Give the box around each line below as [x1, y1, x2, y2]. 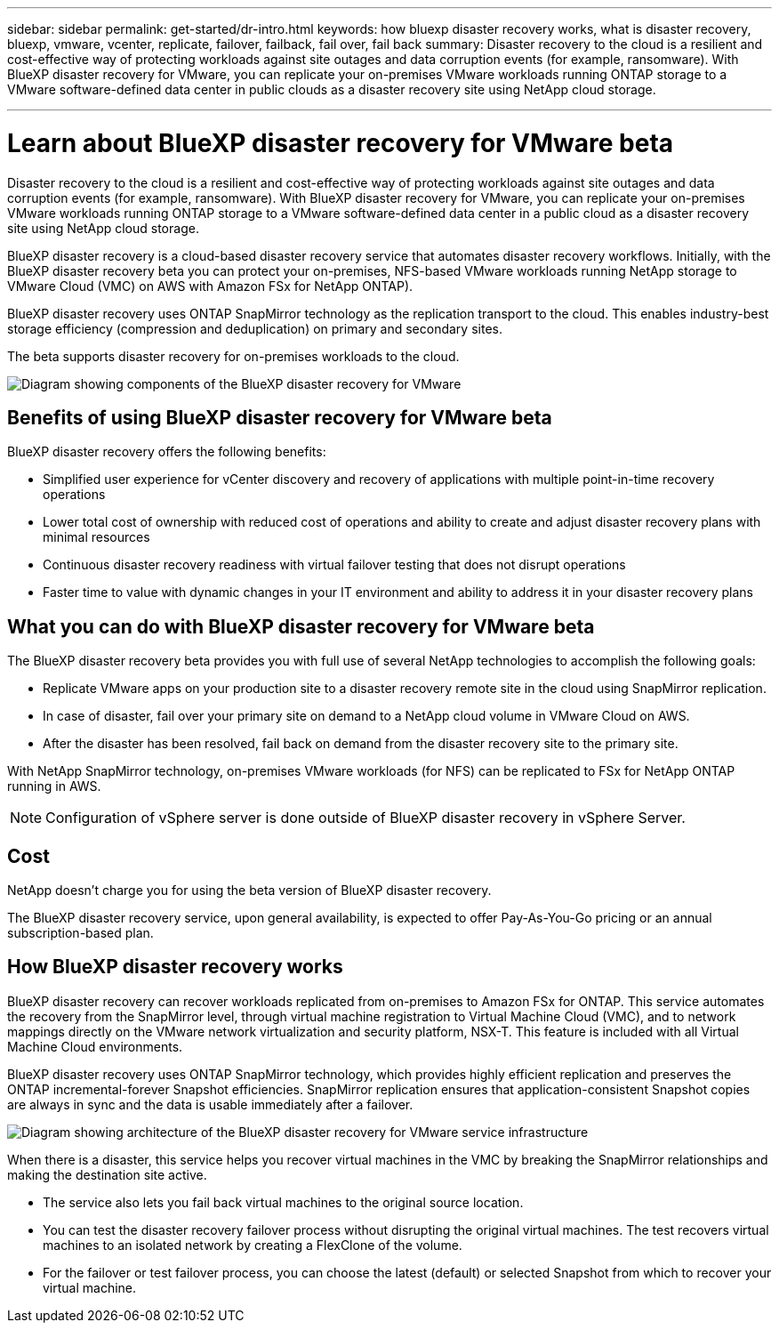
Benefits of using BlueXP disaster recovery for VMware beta [7, 406, 552, 429]
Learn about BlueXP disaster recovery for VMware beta [7, 127, 674, 158]
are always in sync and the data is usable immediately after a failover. [7, 1096, 414, 1112]
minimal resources [43, 529, 150, 545]
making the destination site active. [7, 1166, 207, 1182]
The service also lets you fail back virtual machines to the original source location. [43, 1194, 524, 1210]
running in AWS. [7, 778, 101, 794]
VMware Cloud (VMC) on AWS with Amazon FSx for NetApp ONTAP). [7, 278, 414, 294]
